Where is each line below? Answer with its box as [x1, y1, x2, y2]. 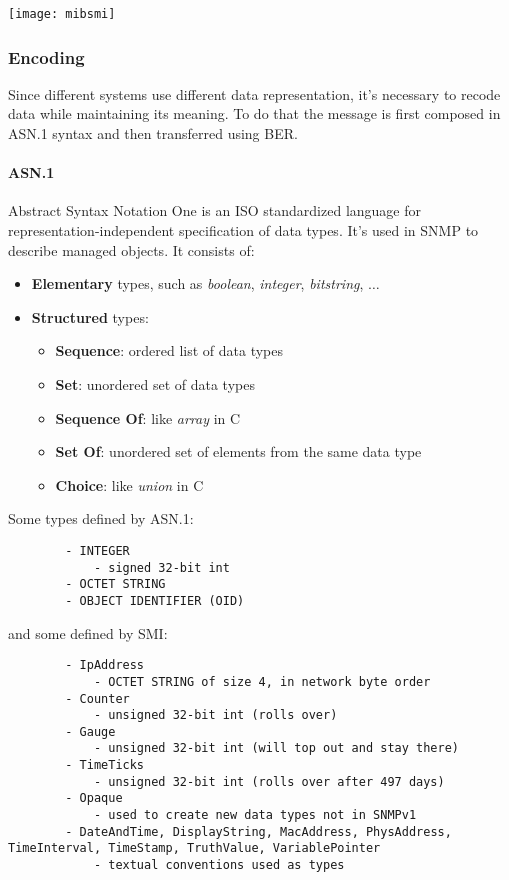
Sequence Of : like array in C [55, 407, 241, 428]
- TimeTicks [65, 758, 145, 773]
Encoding [8, 44, 85, 69]
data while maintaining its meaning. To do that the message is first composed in [8, 103, 501, 124]
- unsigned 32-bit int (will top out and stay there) [93, 741, 460, 756]
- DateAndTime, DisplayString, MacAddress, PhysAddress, [65, 824, 452, 839]
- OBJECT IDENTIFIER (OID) [65, 593, 245, 608]
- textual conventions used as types [93, 858, 345, 873]
